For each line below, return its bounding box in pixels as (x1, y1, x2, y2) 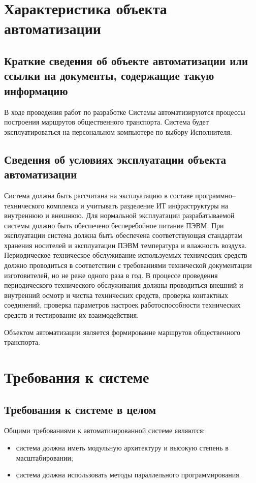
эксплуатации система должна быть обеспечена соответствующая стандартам (4, 230, 242, 240)
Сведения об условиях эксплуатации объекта (4, 151, 227, 167)
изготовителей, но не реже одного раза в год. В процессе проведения (4, 269, 218, 280)
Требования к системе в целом (4, 401, 156, 417)
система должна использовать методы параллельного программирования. (16, 469, 241, 480)
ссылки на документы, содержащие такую (4, 68, 214, 83)
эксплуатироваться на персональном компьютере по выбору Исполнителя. (4, 126, 232, 137)
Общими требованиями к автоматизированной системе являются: (4, 425, 205, 436)
